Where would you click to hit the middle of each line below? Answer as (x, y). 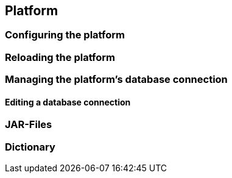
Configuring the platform (65, 35)
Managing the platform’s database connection (116, 80)
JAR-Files (29, 125)
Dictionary (30, 147)
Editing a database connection (68, 102)
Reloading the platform (60, 57)
